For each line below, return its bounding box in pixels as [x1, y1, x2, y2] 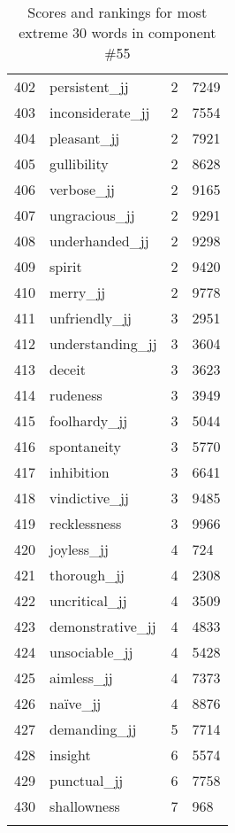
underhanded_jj [49, 230, 149, 251]
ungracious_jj [49, 205, 135, 225]
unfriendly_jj [49, 308, 133, 328]
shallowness [49, 796, 120, 816]
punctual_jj [49, 770, 124, 790]
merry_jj [49, 282, 106, 302]
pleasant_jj [49, 128, 120, 148]
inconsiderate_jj [49, 102, 150, 122]
